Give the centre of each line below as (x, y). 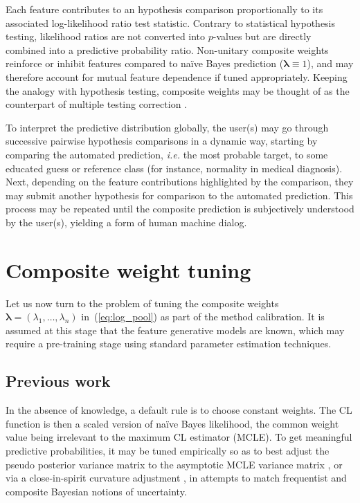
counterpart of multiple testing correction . (96, 104)
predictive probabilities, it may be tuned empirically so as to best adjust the (168, 450)
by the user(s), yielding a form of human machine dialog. (126, 222)
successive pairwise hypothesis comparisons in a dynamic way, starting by (162, 141)
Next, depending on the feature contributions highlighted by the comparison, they (180, 182)
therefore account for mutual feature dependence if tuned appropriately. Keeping (177, 76)
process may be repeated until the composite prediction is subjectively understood (180, 209)
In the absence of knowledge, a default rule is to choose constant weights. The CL (179, 410)
